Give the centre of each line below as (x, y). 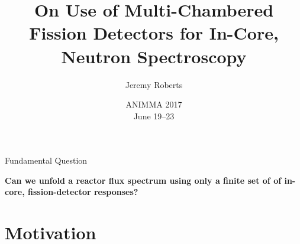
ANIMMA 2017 (154, 104)
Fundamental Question (46, 160)
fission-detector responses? (83, 192)
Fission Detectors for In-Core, (154, 33)
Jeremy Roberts (154, 84)
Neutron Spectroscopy (154, 56)
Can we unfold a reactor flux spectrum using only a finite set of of (143, 180)
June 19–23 (154, 116)
